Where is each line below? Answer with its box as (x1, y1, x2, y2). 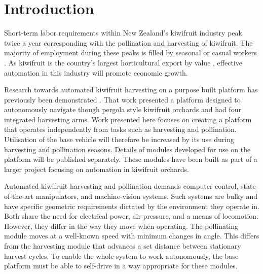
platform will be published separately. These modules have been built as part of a (4, 154, 257, 164)
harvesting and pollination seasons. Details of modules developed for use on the (4, 144, 251, 154)
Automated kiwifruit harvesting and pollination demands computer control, (4, 181, 239, 191)
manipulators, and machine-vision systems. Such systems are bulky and (35, 191, 258, 201)
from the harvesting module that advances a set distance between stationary (4, 241, 241, 251)
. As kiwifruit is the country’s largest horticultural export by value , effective (4, 57, 242, 67)
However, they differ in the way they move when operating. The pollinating (4, 220, 239, 231)
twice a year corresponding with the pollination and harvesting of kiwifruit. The (4, 37, 253, 48)
